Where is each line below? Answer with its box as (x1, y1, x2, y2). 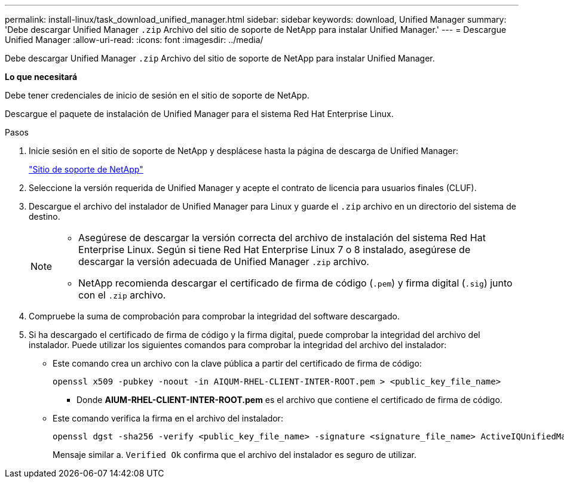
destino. (29, 211, 60, 221)
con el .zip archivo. (78, 289, 166, 301)
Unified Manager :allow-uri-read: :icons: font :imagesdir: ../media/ (5, 35, 263, 45)
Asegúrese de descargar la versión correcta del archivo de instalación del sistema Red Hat (78, 232, 486, 244)
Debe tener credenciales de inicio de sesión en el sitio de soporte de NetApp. (5, 90, 309, 100)
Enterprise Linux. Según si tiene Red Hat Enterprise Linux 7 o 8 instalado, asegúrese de (78, 244, 471, 256)
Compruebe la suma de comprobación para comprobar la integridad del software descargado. (29, 311, 400, 321)
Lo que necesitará (5, 72, 78, 82)
